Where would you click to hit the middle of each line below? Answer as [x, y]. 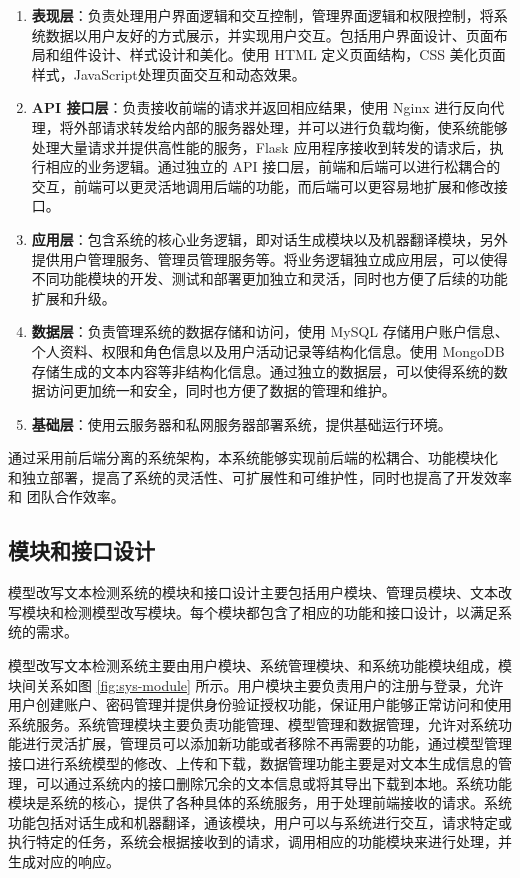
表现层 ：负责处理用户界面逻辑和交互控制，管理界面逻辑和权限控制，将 [262, 15]
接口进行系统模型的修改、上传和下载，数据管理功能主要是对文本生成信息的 [253, 763]
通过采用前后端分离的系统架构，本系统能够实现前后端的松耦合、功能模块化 [253, 457]
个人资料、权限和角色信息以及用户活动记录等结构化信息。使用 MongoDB [268, 350]
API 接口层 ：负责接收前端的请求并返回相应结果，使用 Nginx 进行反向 [261, 107]
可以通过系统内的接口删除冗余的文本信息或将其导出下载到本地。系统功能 [273, 782]
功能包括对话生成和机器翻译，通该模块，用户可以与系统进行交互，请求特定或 [260, 821]
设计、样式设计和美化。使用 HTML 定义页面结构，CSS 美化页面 [296, 54]
